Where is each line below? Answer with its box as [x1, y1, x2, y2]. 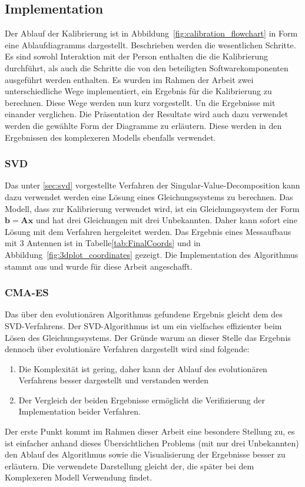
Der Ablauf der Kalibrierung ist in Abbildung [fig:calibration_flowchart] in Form [5, 27, 298, 39]
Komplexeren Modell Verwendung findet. [5, 471, 152, 483]
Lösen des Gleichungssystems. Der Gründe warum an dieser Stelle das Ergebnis [5, 331, 291, 343]
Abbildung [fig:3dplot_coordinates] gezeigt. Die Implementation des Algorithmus [5, 248, 299, 260]
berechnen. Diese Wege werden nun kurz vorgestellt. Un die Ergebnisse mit [5, 96, 276, 108]
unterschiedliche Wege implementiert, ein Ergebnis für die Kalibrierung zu [5, 85, 272, 97]
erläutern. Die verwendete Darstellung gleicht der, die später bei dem [5, 459, 254, 472]
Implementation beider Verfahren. [18, 405, 141, 418]
